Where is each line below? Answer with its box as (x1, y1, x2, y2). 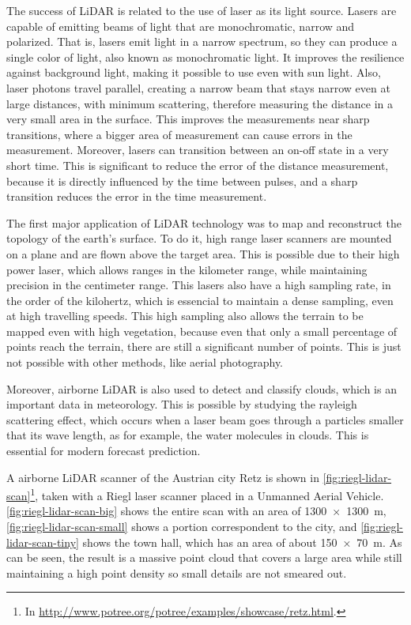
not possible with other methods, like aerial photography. (6, 354, 283, 371)
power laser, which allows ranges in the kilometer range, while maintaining (6, 261, 368, 277)
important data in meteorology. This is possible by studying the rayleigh (6, 396, 357, 412)
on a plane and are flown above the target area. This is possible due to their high (6, 245, 400, 262)
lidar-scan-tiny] (6, 533, 79, 550)
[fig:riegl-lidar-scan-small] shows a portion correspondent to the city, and (6, 518, 357, 535)
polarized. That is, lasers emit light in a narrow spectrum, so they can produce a (6, 33, 398, 50)
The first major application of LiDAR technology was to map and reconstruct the (6, 214, 402, 231)
